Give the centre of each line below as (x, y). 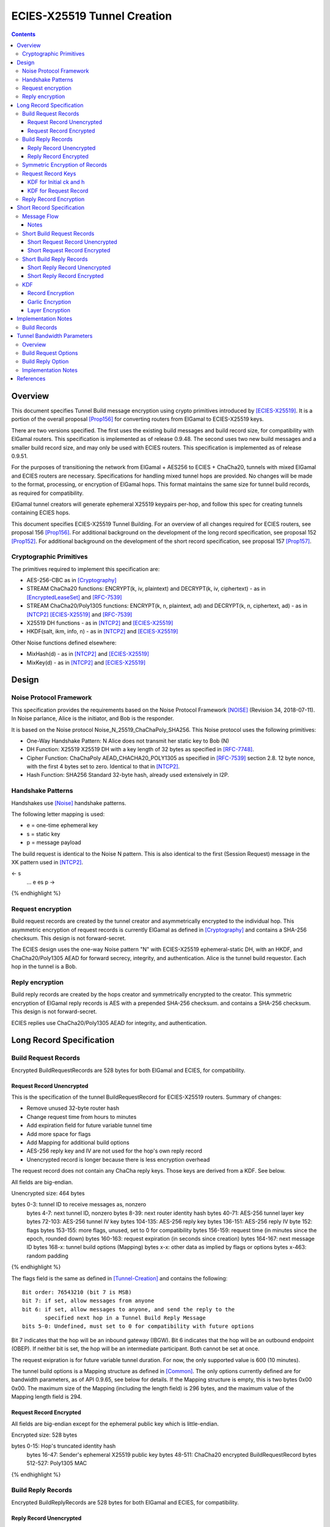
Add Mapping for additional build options (78, 1143)
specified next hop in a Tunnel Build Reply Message (125, 1318)
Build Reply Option (46, 362)
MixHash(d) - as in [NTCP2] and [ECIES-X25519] (88, 654)
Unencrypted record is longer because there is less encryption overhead (118, 1159)
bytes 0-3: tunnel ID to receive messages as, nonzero (79, 1204)
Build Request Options (50, 353)
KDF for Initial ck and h (56, 182)
